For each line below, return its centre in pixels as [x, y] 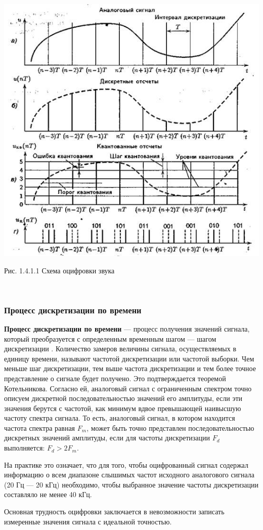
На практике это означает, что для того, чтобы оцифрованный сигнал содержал [126, 464]
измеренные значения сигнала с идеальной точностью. [88, 521]
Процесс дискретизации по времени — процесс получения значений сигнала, [127, 328]
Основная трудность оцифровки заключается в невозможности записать [114, 512]
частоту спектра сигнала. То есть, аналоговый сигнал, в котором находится [120, 418]
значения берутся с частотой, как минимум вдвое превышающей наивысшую [123, 408]
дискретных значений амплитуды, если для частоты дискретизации [107, 438]
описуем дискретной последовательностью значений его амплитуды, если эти [123, 398]
